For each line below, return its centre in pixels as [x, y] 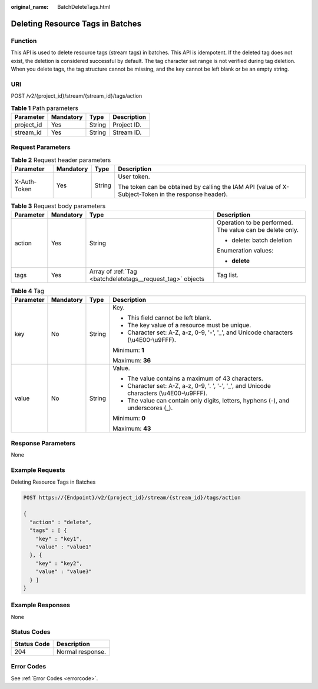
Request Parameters [41, 147]
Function [24, 41]
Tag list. [228, 275]
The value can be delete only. [258, 230]
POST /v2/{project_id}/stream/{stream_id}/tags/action [77, 96]
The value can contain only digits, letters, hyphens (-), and [208, 400]
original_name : [30, 7]
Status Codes [31, 632]
